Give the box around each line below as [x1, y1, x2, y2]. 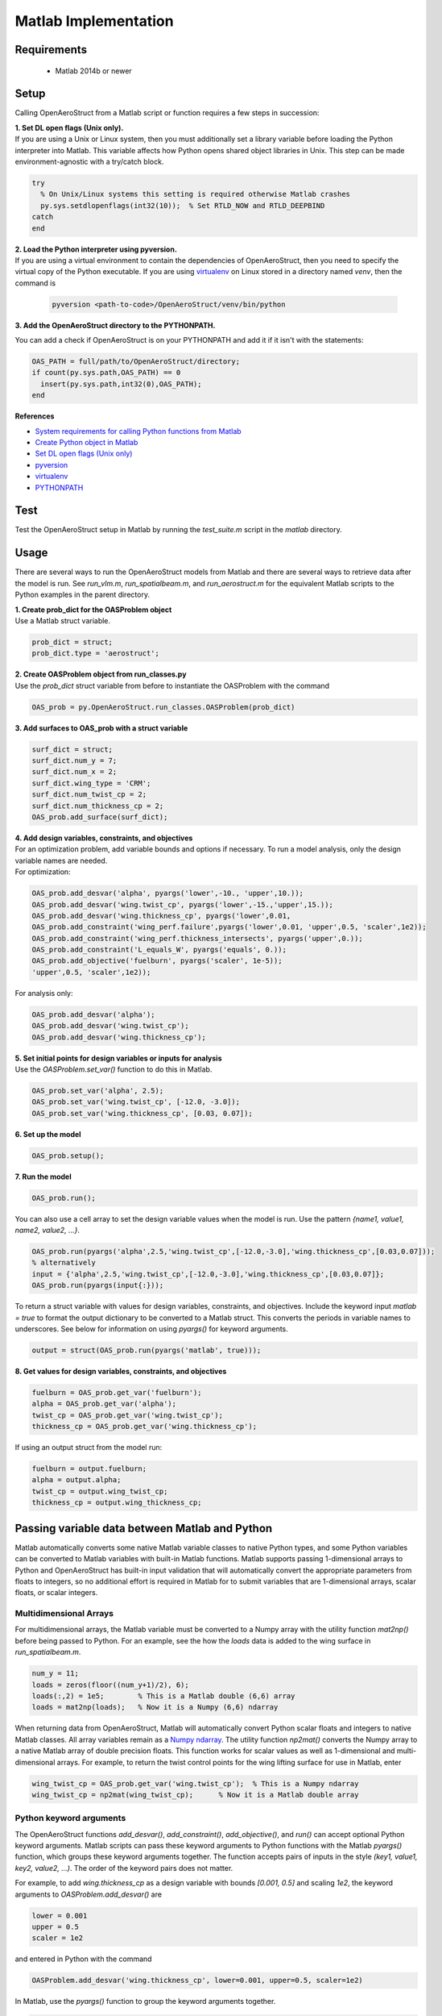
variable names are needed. [14, 856, 108, 865]
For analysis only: [14, 988, 73, 998]
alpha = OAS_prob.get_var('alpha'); [31, 1399, 177, 1409]
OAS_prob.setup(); [31, 1151, 105, 1160]
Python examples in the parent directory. [14, 589, 151, 600]
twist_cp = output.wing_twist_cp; [31, 1486, 168, 1496]
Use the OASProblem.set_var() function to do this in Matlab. [14, 1064, 213, 1074]
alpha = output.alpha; [31, 1476, 122, 1485]
